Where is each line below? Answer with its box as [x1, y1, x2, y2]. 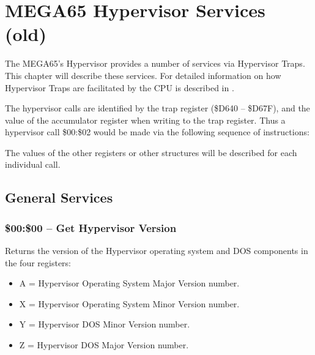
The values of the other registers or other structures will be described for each [5, 146, 297, 159]
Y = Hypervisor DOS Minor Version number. [19, 318, 190, 331]
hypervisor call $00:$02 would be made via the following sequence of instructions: [5, 125, 309, 138]
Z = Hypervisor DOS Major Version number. [19, 338, 189, 351]
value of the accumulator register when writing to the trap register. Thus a [5, 113, 286, 126]
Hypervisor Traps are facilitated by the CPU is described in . [5, 81, 234, 94]
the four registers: [5, 256, 71, 269]
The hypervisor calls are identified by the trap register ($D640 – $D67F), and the [5, 102, 310, 114]
